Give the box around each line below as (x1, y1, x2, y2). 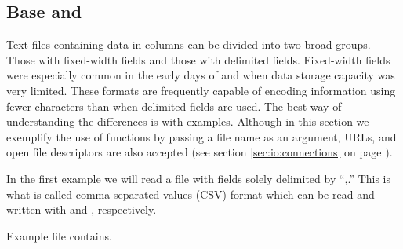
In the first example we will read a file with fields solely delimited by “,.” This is (6, 170, 391, 186)
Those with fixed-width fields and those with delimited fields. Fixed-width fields (6, 51, 390, 68)
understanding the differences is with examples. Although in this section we (6, 113, 369, 130)
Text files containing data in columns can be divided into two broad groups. (6, 36, 371, 53)
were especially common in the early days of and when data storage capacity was (6, 67, 395, 83)
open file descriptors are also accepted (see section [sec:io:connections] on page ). (6, 144, 393, 160)
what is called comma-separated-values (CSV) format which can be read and (6, 185, 375, 202)
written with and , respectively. (6, 201, 157, 218)
